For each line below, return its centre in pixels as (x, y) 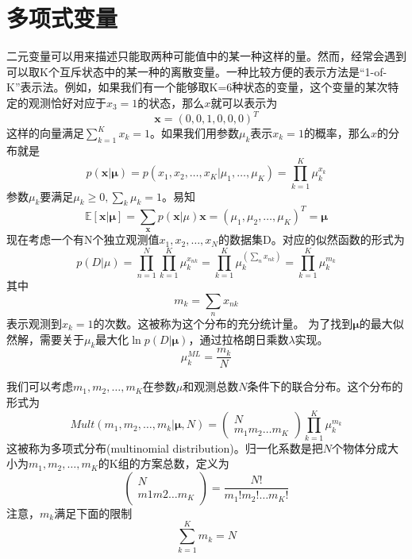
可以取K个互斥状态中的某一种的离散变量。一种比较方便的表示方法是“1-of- (197, 71)
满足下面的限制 (93, 513)
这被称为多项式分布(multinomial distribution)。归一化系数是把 (165, 447)
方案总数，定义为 (185, 463)
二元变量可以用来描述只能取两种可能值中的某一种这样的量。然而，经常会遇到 (206, 56)
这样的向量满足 (45, 133)
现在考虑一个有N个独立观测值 (83, 239)
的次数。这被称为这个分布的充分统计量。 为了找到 (223, 323)
